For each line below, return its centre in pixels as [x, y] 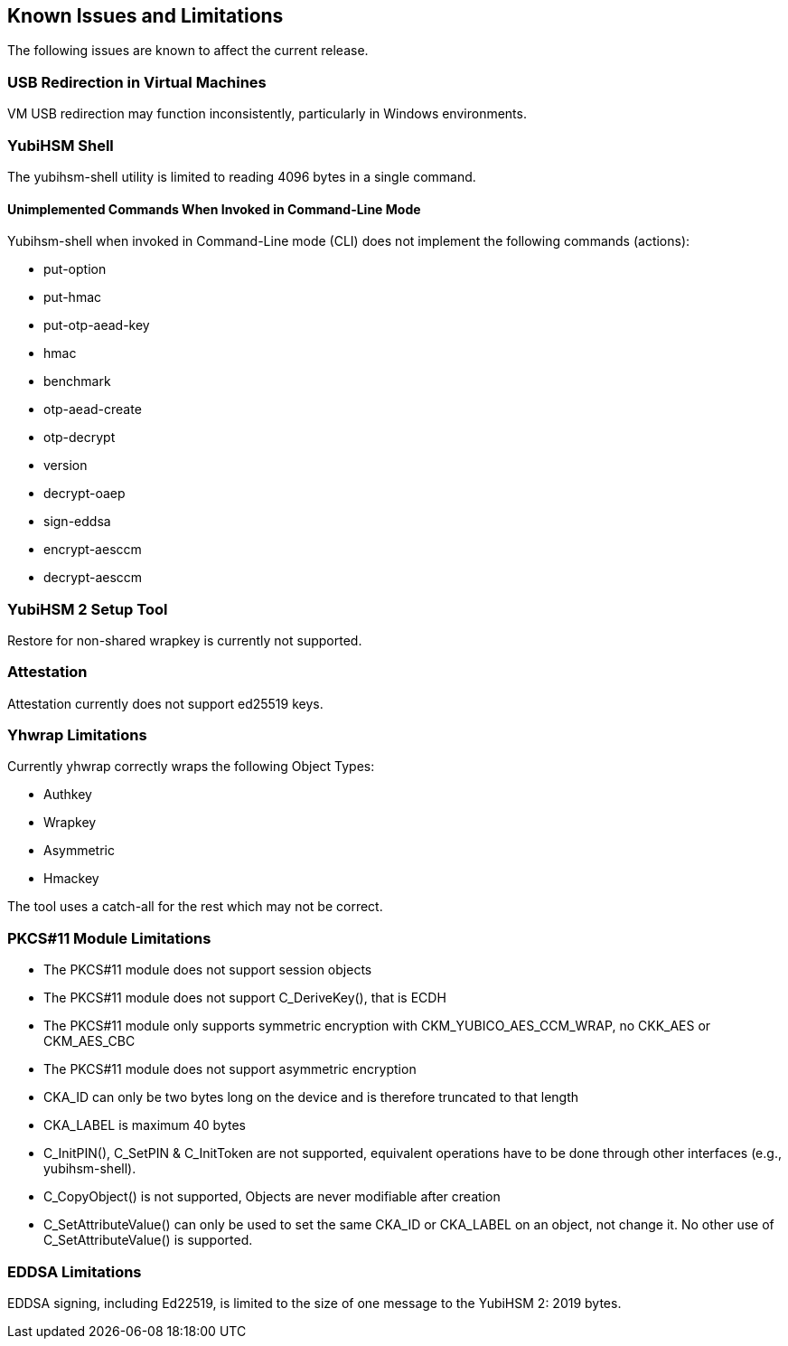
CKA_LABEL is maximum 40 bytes [145, 1125]
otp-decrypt [80, 438]
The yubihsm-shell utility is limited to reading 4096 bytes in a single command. [242, 176]
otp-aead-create [93, 409]
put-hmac [72, 297]
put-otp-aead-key [97, 325]
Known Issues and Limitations [145, 16]
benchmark [77, 381]
